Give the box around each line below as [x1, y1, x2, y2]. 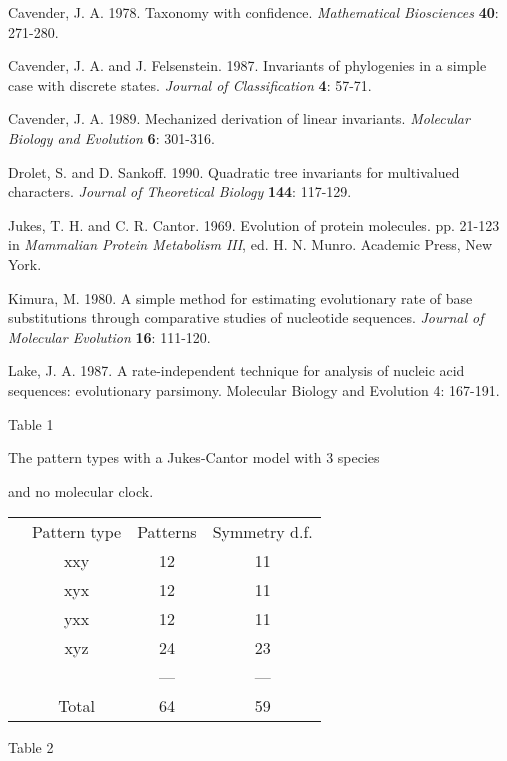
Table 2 [8, 737, 54, 758]
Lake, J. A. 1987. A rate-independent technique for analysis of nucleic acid [8, 360, 465, 381]
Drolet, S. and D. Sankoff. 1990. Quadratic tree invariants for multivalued [8, 161, 460, 182]
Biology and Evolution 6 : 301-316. [8, 127, 215, 148]
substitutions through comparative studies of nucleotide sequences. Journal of [8, 307, 484, 328]
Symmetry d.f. [212, 520, 313, 544]
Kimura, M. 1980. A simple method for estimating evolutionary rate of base [8, 287, 473, 308]
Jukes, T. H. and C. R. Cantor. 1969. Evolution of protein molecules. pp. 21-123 [8, 214, 500, 235]
